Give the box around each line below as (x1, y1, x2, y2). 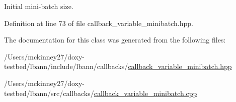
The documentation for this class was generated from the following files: (4, 34, 226, 45)
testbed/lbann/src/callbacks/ (4, 87, 94, 98)
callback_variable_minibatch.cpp (94, 87, 197, 98)
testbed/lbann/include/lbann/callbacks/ (4, 61, 128, 71)
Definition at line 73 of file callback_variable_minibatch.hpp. (4, 17, 193, 28)
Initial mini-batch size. (4, 1, 73, 11)
